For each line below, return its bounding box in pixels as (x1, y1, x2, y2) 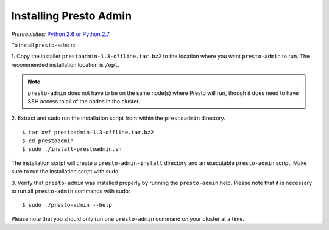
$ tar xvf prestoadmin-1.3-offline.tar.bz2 (22, 128, 154, 136)
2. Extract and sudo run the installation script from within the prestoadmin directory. (11, 114, 225, 122)
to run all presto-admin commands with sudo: (11, 187, 130, 195)
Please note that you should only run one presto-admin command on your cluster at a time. (11, 215, 245, 222)
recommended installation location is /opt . (11, 61, 120, 68)
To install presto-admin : (11, 41, 76, 49)
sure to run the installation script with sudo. (11, 168, 120, 175)
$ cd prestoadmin (22, 138, 74, 144)
